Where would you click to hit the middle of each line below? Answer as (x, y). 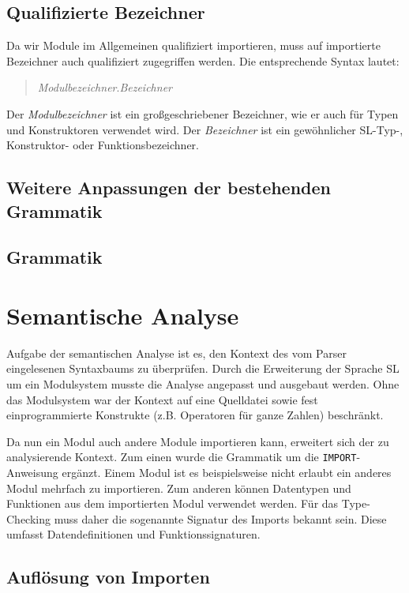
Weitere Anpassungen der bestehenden (169, 188)
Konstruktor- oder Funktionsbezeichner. (103, 145)
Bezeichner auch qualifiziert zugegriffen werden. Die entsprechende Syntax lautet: (203, 60)
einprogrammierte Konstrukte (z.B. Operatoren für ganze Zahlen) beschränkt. (195, 415)
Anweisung (32, 473)
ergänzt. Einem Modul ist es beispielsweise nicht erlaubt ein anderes (227, 473)
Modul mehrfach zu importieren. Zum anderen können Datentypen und (179, 488)
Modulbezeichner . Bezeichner (105, 87)
